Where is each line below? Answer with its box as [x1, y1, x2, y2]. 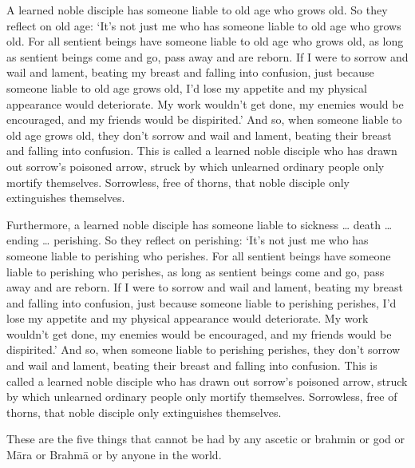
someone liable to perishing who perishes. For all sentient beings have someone [6, 247, 391, 264]
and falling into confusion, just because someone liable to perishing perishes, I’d [6, 294, 397, 311]
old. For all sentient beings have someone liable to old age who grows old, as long [6, 33, 404, 50]
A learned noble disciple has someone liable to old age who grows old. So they [6, 2, 388, 18]
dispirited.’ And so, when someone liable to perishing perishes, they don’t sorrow [6, 341, 401, 358]
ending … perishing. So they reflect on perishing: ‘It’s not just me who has [6, 232, 369, 248]
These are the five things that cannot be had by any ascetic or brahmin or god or [6, 430, 405, 447]
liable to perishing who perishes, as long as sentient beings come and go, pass [6, 263, 385, 280]
